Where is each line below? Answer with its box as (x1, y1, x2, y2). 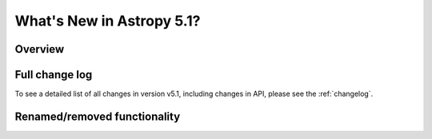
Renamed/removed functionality (14, 109, 181, 123)
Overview (14, 42, 65, 56)
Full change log (14, 68, 93, 81)
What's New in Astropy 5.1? (14, 12, 201, 30)
